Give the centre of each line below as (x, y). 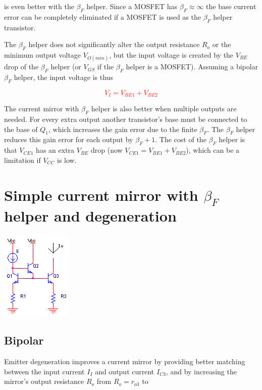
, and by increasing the (201, 371)
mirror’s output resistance (44, 381)
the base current (231, 6)
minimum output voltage (43, 54)
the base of (21, 129)
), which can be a (213, 150)
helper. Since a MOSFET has (132, 6)
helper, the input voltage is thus (63, 77)
